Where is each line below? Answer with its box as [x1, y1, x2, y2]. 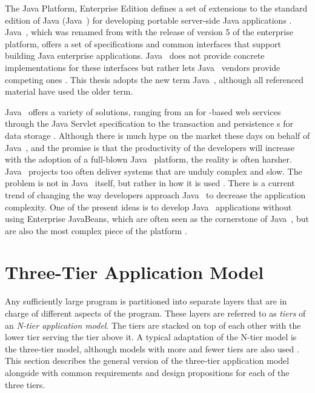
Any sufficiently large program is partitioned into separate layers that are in [5, 295, 287, 307]
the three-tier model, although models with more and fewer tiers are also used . [5, 342, 299, 355]
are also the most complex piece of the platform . [5, 224, 187, 237]
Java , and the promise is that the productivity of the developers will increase [5, 141, 295, 153]
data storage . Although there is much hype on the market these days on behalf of [5, 129, 310, 141]
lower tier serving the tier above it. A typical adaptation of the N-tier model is [5, 331, 297, 343]
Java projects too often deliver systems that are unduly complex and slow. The [5, 164, 302, 177]
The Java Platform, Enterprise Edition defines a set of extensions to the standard [5, 2, 308, 14]
